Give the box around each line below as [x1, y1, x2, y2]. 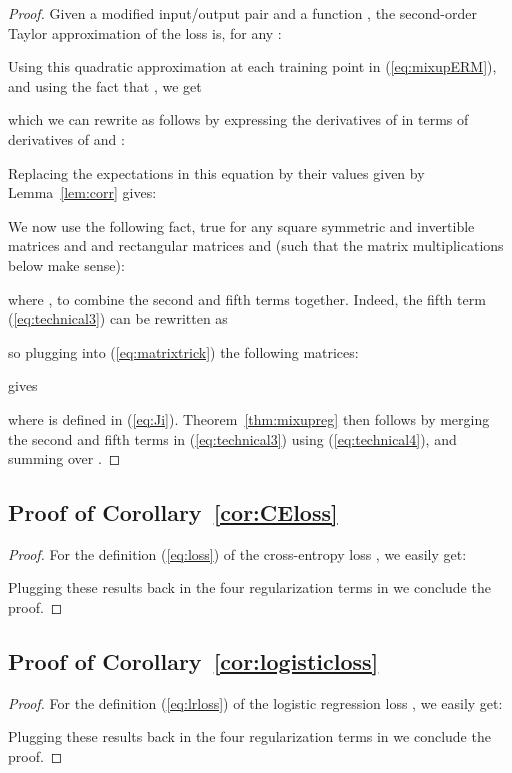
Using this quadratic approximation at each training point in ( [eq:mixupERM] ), [8, 56, 497, 77]
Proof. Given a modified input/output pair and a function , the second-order [8, 3, 477, 23]
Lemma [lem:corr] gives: [8, 182, 157, 203]
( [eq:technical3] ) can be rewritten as [8, 308, 228, 329]
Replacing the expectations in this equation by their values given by [8, 162, 425, 183]
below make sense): [8, 254, 125, 275]
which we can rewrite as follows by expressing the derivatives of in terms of [8, 109, 469, 130]
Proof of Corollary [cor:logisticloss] [8, 646, 379, 677]
